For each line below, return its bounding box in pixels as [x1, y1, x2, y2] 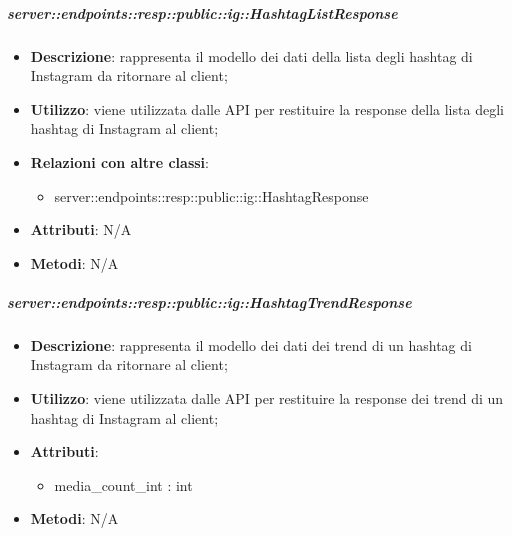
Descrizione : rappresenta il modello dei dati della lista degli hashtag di [30, 45, 473, 66]
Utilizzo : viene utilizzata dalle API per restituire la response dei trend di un [30, 388, 504, 409]
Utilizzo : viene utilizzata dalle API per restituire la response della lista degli [30, 98, 504, 119]
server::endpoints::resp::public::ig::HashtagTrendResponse [7, 291, 412, 312]
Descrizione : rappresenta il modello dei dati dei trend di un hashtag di [30, 334, 472, 355]
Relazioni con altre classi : [30, 151, 209, 172]
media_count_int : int [54, 474, 193, 495]
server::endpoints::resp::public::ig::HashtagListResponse [7, 2, 398, 23]
